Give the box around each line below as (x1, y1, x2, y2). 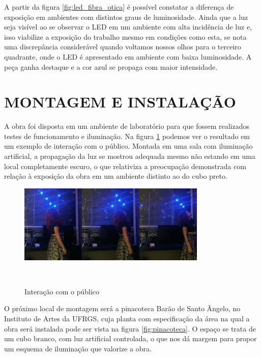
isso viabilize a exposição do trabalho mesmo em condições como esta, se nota (4, 31, 247, 42)
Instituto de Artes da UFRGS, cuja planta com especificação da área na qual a (4, 313, 250, 323)
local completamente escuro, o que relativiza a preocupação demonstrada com (4, 160, 246, 171)
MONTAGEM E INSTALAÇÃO (4, 91, 236, 112)
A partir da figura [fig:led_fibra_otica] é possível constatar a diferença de (4, 2, 234, 12)
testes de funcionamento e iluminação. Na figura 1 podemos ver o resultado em (4, 130, 250, 141)
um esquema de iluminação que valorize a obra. (4, 343, 152, 353)
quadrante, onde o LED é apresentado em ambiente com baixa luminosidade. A (4, 51, 252, 62)
